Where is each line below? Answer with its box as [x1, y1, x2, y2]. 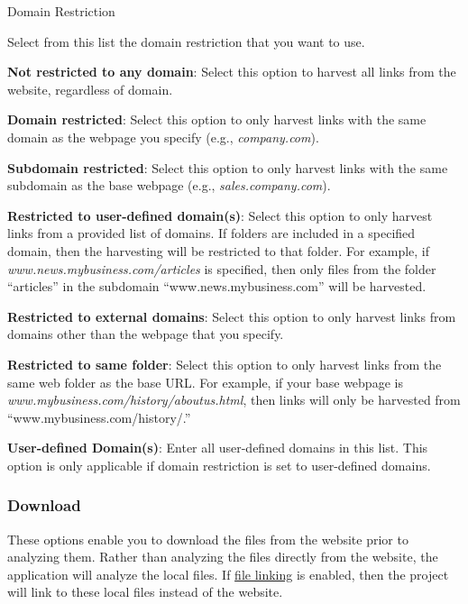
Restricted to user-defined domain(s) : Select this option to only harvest [7, 206, 433, 224]
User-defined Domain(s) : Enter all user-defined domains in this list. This [7, 438, 428, 457]
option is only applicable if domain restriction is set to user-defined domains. [7, 455, 431, 474]
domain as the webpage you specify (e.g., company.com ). [7, 127, 319, 146]
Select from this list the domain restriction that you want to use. [7, 32, 365, 50]
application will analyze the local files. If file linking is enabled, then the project [7, 564, 449, 583]
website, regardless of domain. [7, 79, 173, 98]
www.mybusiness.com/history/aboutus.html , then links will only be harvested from [7, 390, 461, 409]
